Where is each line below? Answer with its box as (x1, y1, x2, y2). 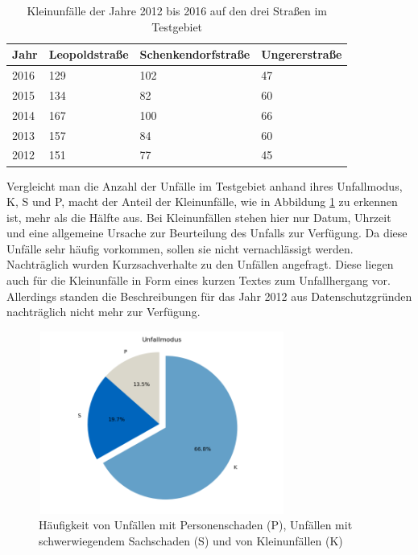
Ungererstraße (261, 46, 342, 63)
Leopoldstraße (48, 46, 129, 63)
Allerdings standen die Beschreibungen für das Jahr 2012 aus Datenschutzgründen (6, 287, 412, 304)
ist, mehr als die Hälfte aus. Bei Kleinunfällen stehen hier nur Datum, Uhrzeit (6, 208, 391, 225)
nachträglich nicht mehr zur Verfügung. (6, 303, 201, 320)
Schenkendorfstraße (139, 46, 250, 63)
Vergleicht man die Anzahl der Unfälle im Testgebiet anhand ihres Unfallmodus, (6, 177, 403, 194)
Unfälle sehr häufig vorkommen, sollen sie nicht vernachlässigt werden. (6, 240, 354, 257)
